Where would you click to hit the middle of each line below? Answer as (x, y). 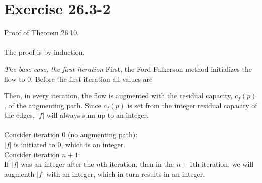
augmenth (19, 174)
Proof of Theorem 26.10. (42, 32)
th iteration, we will (223, 164)
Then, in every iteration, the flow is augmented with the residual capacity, (118, 96)
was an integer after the (57, 164)
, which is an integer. (93, 145)
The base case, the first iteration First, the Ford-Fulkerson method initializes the (128, 68)
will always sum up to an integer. (98, 115)
